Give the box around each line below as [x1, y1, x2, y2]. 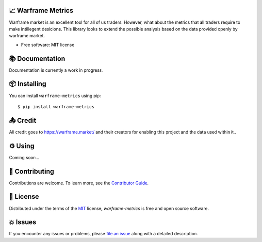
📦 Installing [9, 80, 47, 88]
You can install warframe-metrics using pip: [9, 93, 101, 98]
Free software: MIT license [21, 42, 75, 48]
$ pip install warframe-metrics [17, 104, 95, 109]
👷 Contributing [9, 167, 54, 176]
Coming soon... [9, 154, 40, 160]
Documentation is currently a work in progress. [9, 67, 103, 73]
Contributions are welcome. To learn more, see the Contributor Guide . [9, 180, 149, 186]
